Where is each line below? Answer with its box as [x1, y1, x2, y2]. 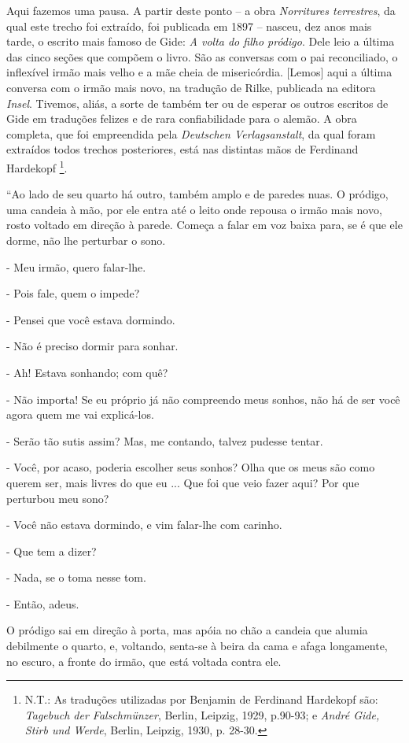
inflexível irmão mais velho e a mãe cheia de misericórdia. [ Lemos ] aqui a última [6, 64, 392, 80]
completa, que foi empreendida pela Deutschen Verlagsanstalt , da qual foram [6, 125, 376, 142]
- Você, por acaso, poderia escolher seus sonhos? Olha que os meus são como [6, 459, 375, 475]
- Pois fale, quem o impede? [6, 285, 140, 301]
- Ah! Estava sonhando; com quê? [6, 364, 168, 380]
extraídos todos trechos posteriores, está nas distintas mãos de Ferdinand [6, 141, 359, 157]
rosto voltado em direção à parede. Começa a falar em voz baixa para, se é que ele [6, 216, 403, 233]
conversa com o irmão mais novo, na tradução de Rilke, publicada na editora [6, 79, 376, 95]
